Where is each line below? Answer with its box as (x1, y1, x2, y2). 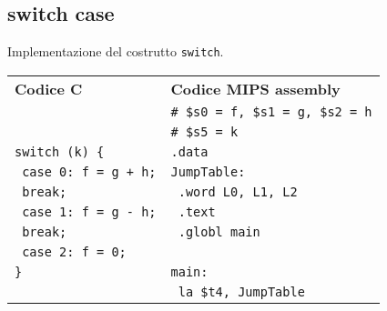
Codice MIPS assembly (170, 77, 341, 99)
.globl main (178, 224, 260, 239)
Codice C (15, 77, 83, 99)
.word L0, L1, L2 (178, 184, 298, 199)
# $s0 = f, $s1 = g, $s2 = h (170, 104, 372, 119)
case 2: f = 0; (22, 244, 127, 259)
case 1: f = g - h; (22, 204, 157, 219)
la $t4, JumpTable (178, 284, 305, 299)
